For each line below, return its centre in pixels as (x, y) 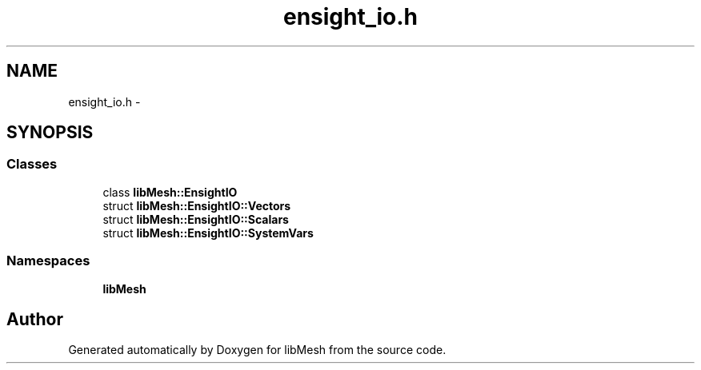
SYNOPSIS (50, 133)
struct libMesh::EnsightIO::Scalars (196, 219)
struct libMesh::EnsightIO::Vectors (197, 205)
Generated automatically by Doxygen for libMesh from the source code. (257, 350)
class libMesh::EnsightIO (170, 192)
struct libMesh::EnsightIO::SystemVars (208, 233)
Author (35, 319)
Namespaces (48, 261)
